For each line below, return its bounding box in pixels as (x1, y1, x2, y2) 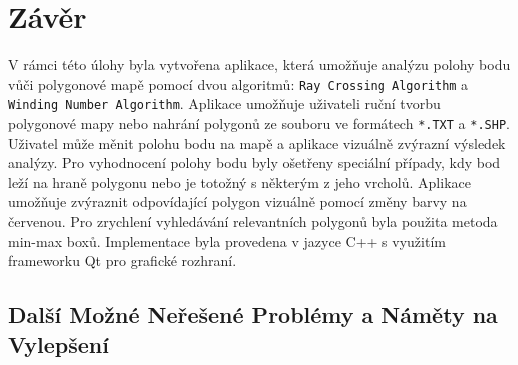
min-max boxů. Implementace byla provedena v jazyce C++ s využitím (8, 230, 446, 251)
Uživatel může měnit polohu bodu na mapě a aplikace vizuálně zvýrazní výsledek (8, 132, 506, 153)
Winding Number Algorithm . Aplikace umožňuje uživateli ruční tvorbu (8, 93, 441, 114)
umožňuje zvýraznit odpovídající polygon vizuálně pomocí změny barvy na (8, 191, 467, 212)
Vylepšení (8, 328, 109, 359)
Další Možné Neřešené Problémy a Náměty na (8, 299, 498, 330)
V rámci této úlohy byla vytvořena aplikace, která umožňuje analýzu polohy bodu (8, 54, 511, 75)
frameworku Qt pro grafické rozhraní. (8, 250, 237, 271)
